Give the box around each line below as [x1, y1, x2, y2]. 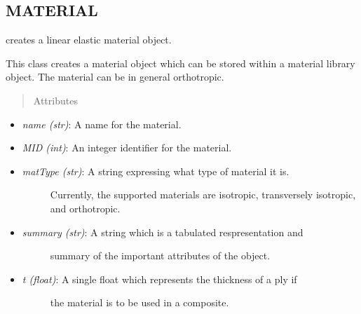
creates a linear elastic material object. [6, 32, 172, 47]
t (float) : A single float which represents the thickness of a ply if [22, 271, 297, 286]
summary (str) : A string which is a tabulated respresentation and [22, 224, 304, 239]
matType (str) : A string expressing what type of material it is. [22, 163, 290, 178]
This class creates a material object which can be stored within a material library [6, 55, 355, 70]
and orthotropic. [50, 200, 121, 215]
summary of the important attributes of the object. [50, 248, 271, 263]
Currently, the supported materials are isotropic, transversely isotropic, [50, 187, 356, 202]
